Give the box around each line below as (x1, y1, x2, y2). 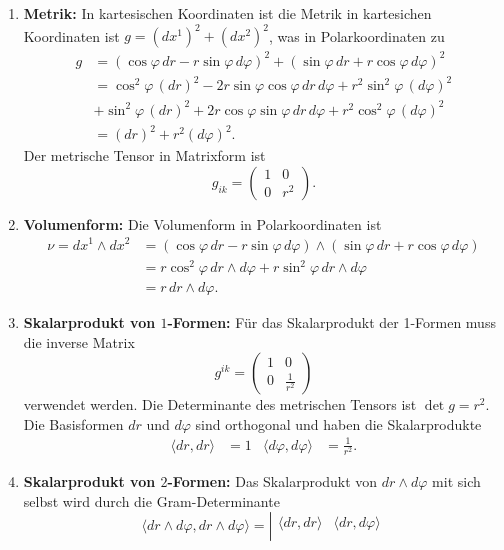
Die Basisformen (23, 413, 124, 434)
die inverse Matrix (23, 331, 135, 352)
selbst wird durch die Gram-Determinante (23, 490, 280, 511)
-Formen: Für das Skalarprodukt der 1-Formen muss (167, 312, 496, 333)
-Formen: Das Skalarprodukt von (167, 471, 378, 492)
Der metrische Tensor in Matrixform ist (23, 145, 266, 166)
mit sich (432, 471, 481, 492)
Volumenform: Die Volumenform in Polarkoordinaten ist (23, 213, 382, 234)
